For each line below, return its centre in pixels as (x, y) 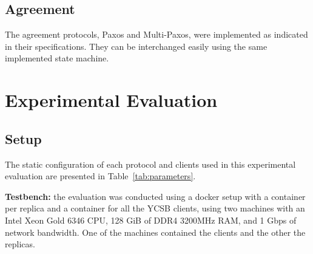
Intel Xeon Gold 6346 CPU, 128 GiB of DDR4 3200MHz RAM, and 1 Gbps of (151, 220)
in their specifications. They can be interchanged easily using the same (136, 46)
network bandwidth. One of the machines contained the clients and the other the (155, 232)
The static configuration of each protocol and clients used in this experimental (150, 164)
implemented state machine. (57, 58)
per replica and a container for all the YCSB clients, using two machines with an (155, 208)
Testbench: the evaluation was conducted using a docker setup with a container (155, 196)
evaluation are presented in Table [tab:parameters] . (100, 176)
